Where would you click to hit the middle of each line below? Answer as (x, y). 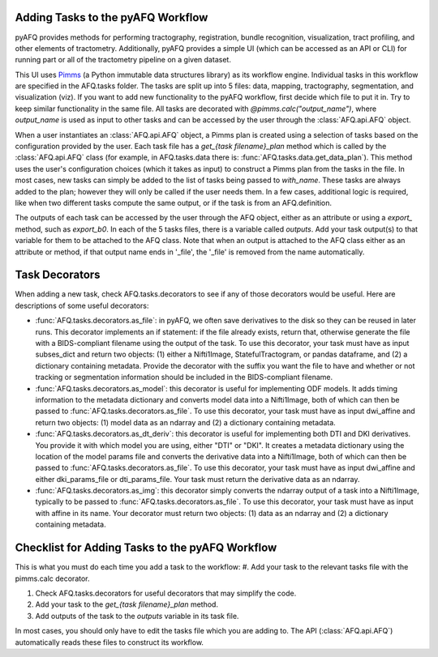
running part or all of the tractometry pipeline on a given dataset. (123, 60)
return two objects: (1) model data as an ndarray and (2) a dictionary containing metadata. (185, 422)
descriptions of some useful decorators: (82, 305)
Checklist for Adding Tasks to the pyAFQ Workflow (146, 548)
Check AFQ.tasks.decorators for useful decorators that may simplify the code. (166, 593)
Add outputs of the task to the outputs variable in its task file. (137, 616)
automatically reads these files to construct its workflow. (109, 642)
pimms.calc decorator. (52, 578)
